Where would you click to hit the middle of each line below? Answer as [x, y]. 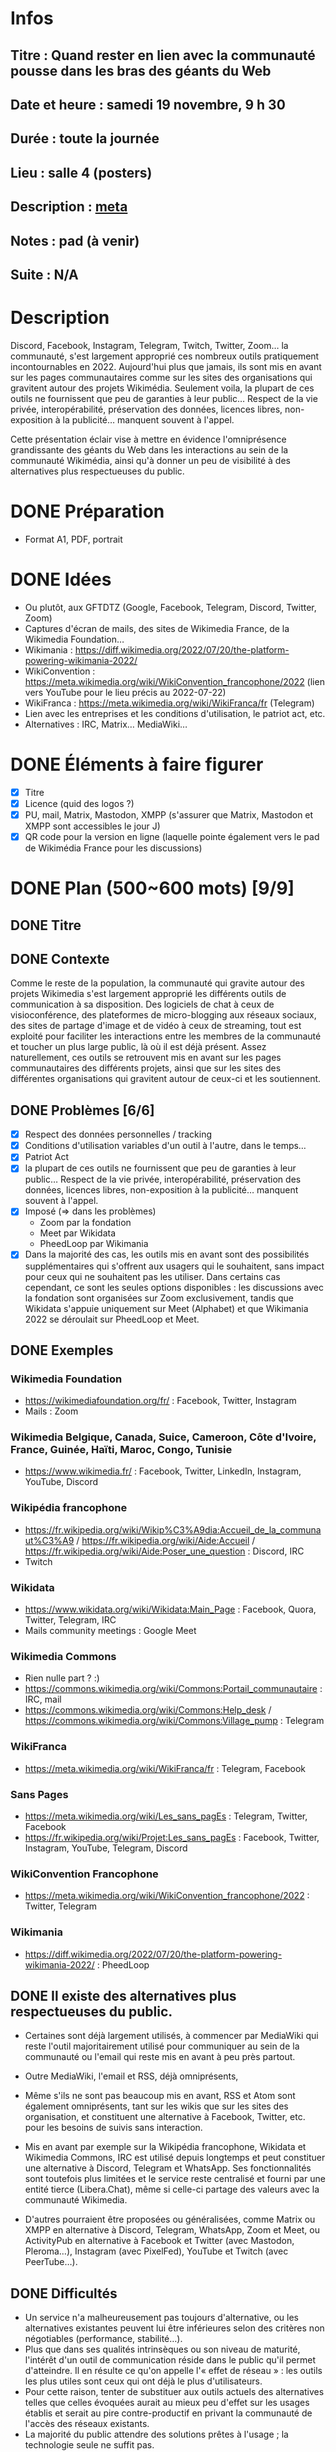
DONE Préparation [87, 511]
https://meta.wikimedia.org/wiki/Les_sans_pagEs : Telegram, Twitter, [166, 1816]
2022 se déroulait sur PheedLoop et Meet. [112, 1319]
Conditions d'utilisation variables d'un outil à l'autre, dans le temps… [165, 1146]
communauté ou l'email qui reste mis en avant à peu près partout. [160, 2057]
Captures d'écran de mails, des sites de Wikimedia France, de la [157, 628]
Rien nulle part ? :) [62, 1678]
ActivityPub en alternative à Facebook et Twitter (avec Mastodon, [159, 2241]
